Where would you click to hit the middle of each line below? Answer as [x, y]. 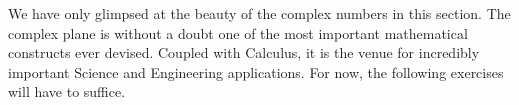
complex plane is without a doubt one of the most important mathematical [238, 32]
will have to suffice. [67, 91]
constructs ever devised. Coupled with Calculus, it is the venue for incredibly [244, 52]
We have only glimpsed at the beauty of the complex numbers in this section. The [259, 13]
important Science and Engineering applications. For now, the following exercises [256, 71]
